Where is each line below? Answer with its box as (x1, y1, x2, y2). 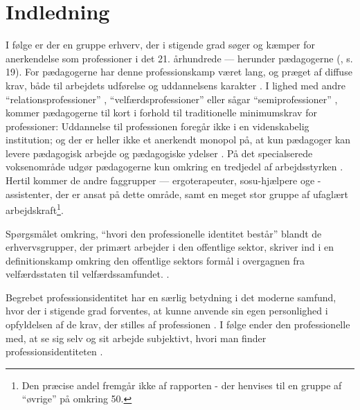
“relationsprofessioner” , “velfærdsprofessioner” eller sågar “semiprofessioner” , (6, 91, 338, 106)
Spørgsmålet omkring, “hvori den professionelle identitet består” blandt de (6, 226, 322, 240)
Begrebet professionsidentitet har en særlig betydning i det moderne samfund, (6, 289, 336, 304)
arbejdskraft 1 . (6, 201, 64, 217)
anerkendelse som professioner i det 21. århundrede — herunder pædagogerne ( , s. (6, 51, 353, 65)
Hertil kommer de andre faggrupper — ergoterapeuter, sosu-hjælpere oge (6, 173, 315, 188)
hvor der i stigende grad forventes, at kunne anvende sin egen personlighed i (6, 303, 328, 318)
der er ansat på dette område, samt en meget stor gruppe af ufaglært (55, 186, 348, 201)
